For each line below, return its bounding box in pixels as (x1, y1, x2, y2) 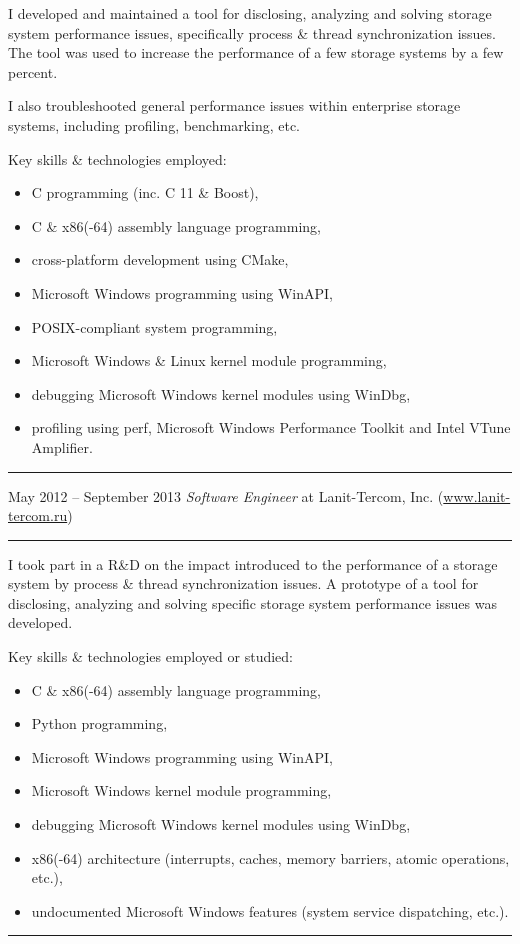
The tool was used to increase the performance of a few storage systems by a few (8, 42, 504, 63)
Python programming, (31, 713, 168, 734)
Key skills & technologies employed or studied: (8, 646, 293, 667)
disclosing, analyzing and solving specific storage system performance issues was (8, 592, 497, 613)
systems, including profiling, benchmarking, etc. (8, 114, 301, 135)
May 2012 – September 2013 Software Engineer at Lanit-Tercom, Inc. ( (8, 485, 444, 506)
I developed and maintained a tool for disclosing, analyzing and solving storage (8, 3, 492, 23)
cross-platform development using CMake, (31, 249, 289, 270)
